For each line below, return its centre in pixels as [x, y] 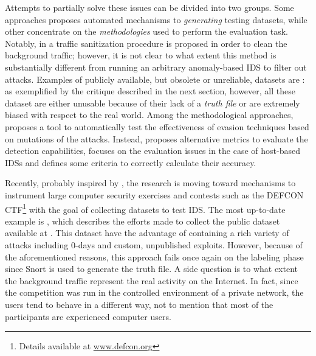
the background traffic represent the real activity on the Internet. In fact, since [152, 280]
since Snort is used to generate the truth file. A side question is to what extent [152, 269]
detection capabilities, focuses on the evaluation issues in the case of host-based [153, 151]
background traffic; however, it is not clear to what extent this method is [141, 55]
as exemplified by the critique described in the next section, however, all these [150, 91]
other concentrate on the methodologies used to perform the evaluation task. [146, 31]
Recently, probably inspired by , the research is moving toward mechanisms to [150, 183]
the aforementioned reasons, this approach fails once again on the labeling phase [154, 257]
